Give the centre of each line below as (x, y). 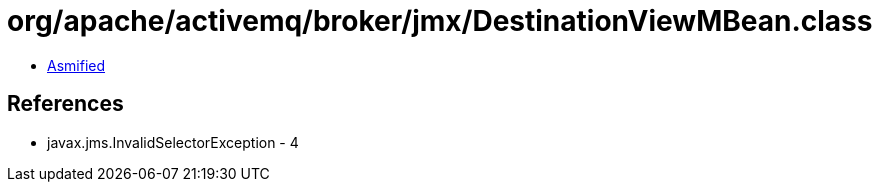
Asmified (76, 65)
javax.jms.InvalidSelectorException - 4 (173, 142)
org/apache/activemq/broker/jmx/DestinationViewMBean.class (440, 21)
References (65, 104)
